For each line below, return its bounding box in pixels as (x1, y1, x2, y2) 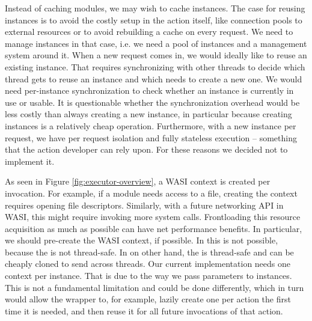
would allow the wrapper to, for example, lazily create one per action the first (5, 293, 291, 305)
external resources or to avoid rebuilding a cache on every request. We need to (5, 25, 293, 38)
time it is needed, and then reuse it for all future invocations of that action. (5, 304, 283, 317)
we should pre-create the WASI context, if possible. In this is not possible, (5, 234, 278, 246)
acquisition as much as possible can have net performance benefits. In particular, (5, 222, 302, 234)
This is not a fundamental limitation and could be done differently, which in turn (5, 281, 304, 293)
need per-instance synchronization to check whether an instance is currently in (5, 84, 294, 97)
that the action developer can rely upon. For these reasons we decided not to (5, 143, 288, 156)
